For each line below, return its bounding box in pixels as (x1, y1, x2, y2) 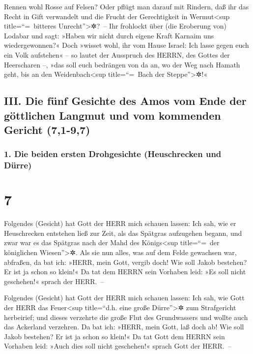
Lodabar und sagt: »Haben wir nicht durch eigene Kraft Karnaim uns (4, 30, 214, 40)
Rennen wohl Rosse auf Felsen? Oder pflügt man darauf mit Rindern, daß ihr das (4, 1, 249, 11)
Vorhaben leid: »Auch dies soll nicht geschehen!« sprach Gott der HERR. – (4, 341, 231, 351)
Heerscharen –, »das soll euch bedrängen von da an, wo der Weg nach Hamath (4, 59, 240, 69)
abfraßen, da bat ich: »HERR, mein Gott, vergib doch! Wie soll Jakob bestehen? (4, 257, 247, 267)
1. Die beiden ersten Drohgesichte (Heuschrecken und (4, 148, 222, 160)
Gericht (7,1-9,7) (4, 122, 90, 137)
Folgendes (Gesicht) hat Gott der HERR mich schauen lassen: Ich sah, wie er (4, 218, 236, 228)
